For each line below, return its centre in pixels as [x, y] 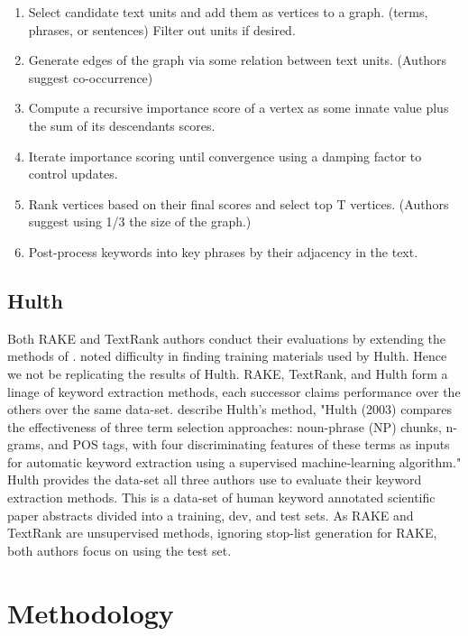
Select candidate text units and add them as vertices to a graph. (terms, [228, 12]
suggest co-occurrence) [91, 77]
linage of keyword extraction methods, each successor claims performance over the [234, 391]
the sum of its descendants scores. [122, 125]
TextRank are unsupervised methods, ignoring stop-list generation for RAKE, [222, 533]
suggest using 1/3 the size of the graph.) [140, 221]
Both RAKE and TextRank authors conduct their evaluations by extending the [226, 338]
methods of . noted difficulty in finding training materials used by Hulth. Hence [227, 356]
